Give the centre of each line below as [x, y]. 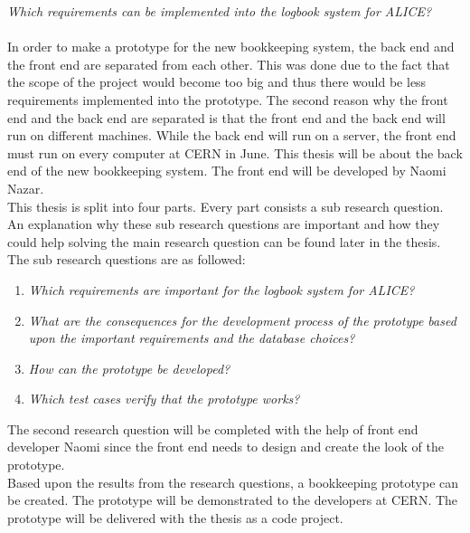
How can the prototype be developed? [129, 368]
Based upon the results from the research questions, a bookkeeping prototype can [233, 482]
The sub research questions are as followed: [127, 259]
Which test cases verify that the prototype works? [164, 399]
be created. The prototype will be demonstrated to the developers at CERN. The [233, 500]
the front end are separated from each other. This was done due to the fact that [229, 64]
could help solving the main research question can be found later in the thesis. [224, 241]
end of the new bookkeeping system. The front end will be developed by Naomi [227, 171]
